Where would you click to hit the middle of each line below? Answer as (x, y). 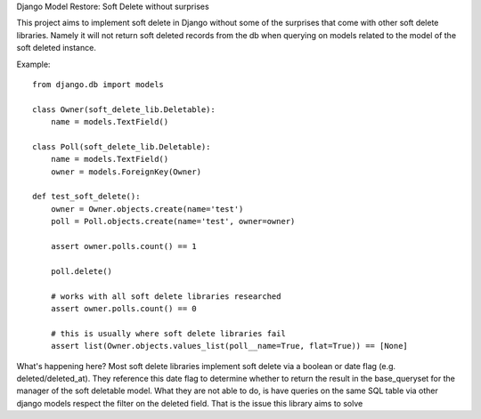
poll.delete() (82, 271)
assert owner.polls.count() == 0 (124, 308)
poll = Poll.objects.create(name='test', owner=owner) (173, 222)
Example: (33, 64)
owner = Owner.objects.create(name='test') (147, 209)
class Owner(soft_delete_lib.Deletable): (124, 109)
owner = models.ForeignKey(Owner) (126, 172)
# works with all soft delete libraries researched (166, 296)
